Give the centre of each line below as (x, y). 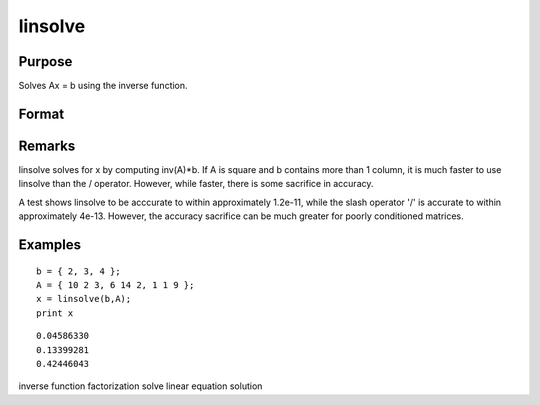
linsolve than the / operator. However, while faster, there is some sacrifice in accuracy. (196, 184)
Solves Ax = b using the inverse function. (103, 86)
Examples (50, 244)
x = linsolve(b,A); (84, 299)
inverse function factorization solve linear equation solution (140, 386)
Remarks (47, 145)
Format (41, 113)
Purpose (45, 61)
